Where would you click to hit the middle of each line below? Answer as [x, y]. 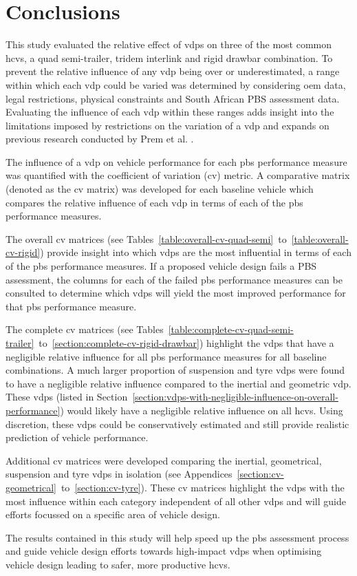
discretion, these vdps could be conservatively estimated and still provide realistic [177, 424]
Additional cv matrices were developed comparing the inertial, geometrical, [164, 460]
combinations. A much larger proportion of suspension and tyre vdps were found [175, 370]
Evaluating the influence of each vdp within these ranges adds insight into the [170, 112]
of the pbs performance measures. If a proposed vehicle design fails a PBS [161, 266]
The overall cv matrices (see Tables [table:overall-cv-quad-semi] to [146, 238]
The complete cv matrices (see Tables [85, 329]
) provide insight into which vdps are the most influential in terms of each [196, 252]
